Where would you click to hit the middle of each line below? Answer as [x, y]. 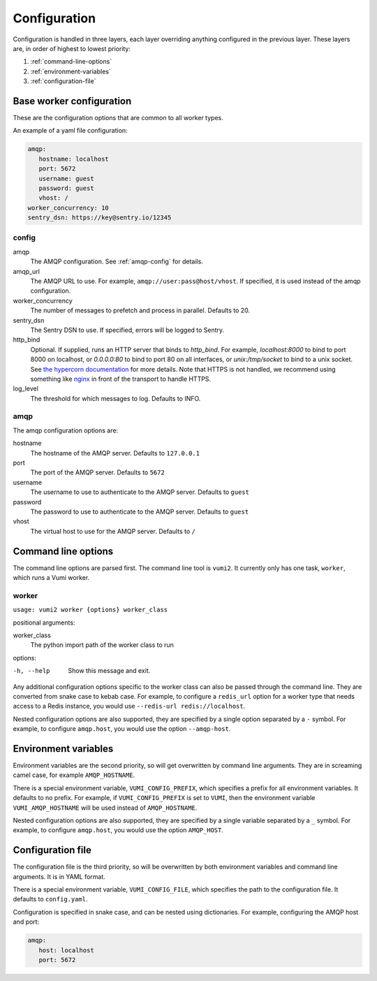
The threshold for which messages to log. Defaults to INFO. [116, 398]
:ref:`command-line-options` [71, 61]
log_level [25, 388]
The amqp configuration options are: [66, 430]
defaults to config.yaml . [50, 899]
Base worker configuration [72, 101]
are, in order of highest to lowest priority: [72, 48]
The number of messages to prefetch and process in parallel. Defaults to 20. [140, 310]
